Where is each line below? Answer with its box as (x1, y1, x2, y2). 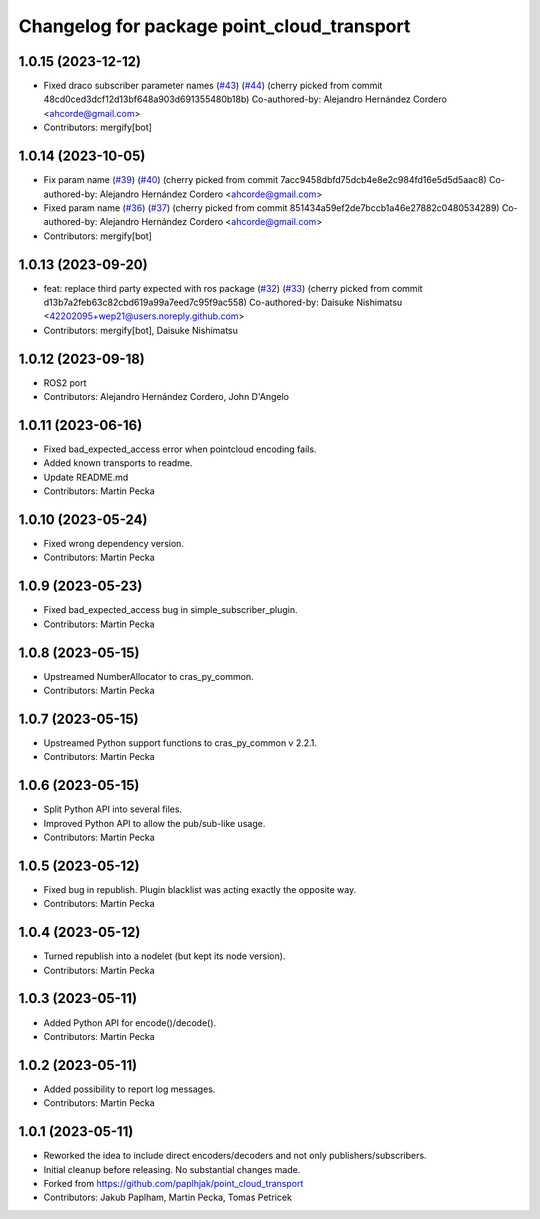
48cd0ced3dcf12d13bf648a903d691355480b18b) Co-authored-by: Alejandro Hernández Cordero (43, 93, 447, 105)
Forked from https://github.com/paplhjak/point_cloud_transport (43, 1177, 304, 1189)
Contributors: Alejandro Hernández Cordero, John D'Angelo (43, 391, 290, 403)
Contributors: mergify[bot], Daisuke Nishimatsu (43, 324, 239, 336)
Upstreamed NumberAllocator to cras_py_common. (43, 670, 254, 682)
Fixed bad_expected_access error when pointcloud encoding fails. (43, 443, 317, 455)
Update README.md (43, 471, 129, 483)
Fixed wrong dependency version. (43, 538, 185, 550)
